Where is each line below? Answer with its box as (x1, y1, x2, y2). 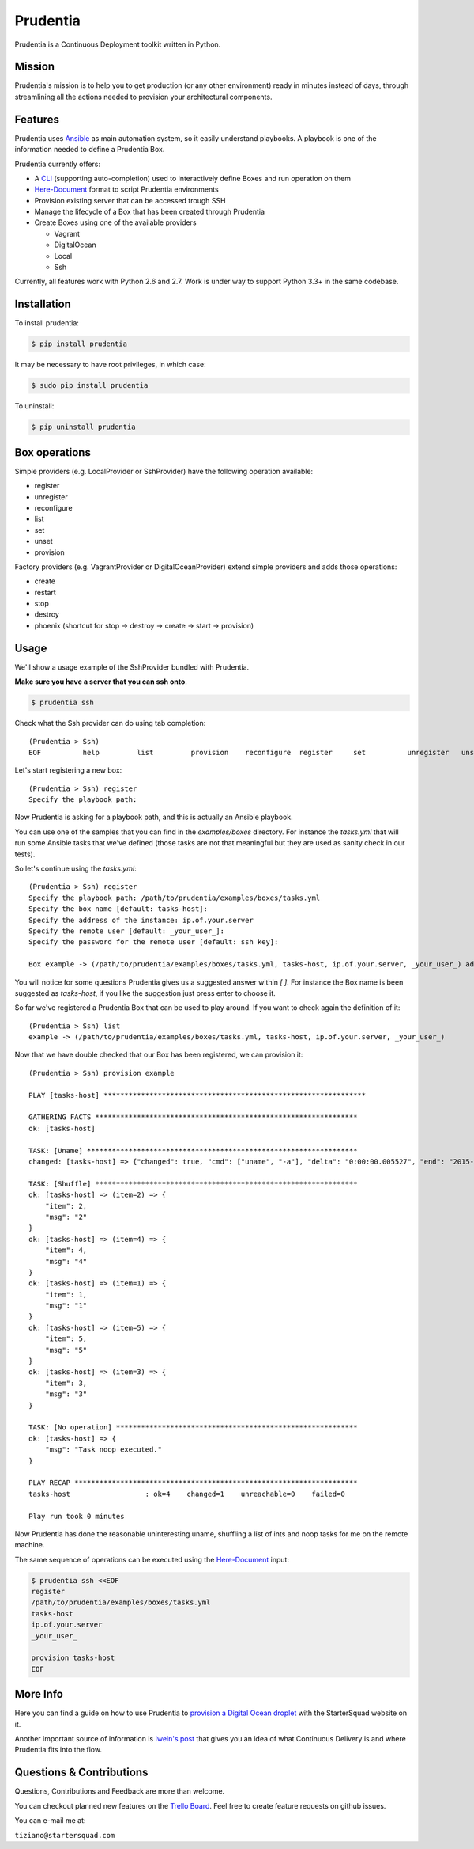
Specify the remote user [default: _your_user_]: (28, 926, 225, 936)
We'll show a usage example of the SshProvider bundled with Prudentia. (14, 662, 250, 672)
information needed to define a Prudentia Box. (14, 145, 165, 154)
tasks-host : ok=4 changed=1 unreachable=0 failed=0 (28, 1489, 345, 1498)
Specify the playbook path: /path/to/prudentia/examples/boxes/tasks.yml (28, 893, 321, 902)
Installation (14, 298, 71, 311)
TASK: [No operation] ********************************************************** (28, 1423, 358, 1432)
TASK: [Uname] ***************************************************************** (28, 1146, 358, 1155)
